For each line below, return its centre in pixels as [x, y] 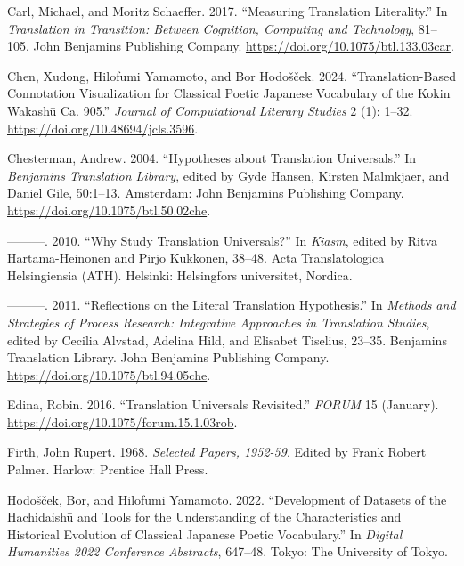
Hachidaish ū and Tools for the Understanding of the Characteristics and [204, 517]
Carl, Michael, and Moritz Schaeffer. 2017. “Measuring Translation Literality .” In [228, 11]
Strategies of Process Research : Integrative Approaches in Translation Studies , [219, 322]
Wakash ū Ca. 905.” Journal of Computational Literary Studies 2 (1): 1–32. [210, 110]
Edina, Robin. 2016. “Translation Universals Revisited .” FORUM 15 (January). [223, 404]
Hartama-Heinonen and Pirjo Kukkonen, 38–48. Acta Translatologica [196, 258]
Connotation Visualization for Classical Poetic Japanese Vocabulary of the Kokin [229, 93]
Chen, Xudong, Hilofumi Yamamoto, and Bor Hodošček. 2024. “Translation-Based [232, 75]
